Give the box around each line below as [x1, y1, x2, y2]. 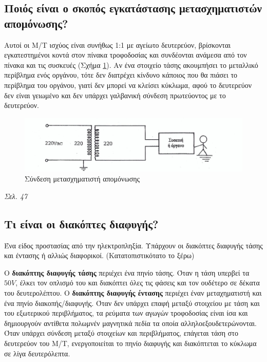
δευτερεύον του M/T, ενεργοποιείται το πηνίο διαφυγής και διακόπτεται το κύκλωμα [4, 338, 257, 348]
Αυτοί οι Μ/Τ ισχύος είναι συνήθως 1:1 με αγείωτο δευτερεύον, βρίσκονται [4, 39, 231, 50]
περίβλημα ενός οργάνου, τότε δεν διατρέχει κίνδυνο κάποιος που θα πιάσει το [4, 69, 238, 80]
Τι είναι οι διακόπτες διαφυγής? [4, 215, 159, 231]
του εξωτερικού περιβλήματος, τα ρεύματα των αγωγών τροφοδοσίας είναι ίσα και [4, 307, 248, 318]
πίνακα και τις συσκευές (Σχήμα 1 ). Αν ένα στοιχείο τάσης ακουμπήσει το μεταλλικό [4, 59, 258, 70]
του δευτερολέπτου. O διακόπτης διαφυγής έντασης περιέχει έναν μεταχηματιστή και [4, 287, 262, 298]
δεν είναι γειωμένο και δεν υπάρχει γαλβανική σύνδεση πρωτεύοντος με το [4, 89, 226, 100]
